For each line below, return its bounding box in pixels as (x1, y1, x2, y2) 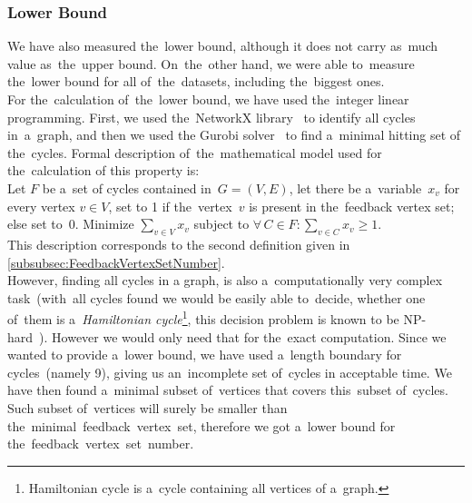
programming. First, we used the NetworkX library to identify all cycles (7, 107, 416, 126)
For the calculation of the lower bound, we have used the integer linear (7, 90, 409, 108)
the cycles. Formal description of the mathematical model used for (7, 143, 382, 162)
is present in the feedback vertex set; (249, 196, 455, 215)
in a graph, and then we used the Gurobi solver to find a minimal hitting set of (7, 125, 461, 144)
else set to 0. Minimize (7, 214, 134, 233)
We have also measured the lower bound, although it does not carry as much (7, 36, 438, 55)
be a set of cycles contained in (42, 178, 211, 197)
